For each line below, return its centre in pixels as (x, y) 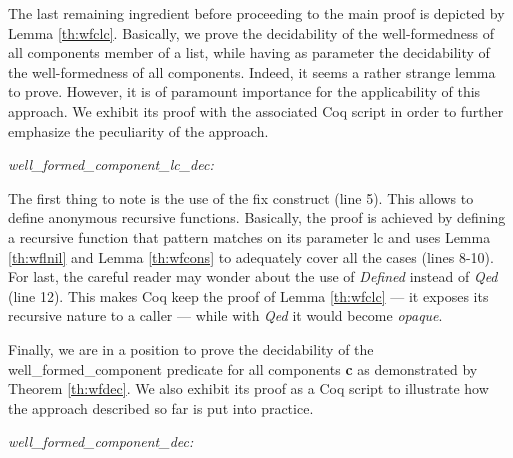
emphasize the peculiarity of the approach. (138, 130)
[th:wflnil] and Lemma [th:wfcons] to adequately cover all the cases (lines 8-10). (251, 256)
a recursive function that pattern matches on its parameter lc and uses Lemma (249, 236)
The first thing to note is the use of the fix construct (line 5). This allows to (241, 197)
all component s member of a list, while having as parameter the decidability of (249, 52)
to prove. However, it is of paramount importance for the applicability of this (244, 91)
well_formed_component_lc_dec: (111, 164)
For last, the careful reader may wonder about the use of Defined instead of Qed (253, 276)
